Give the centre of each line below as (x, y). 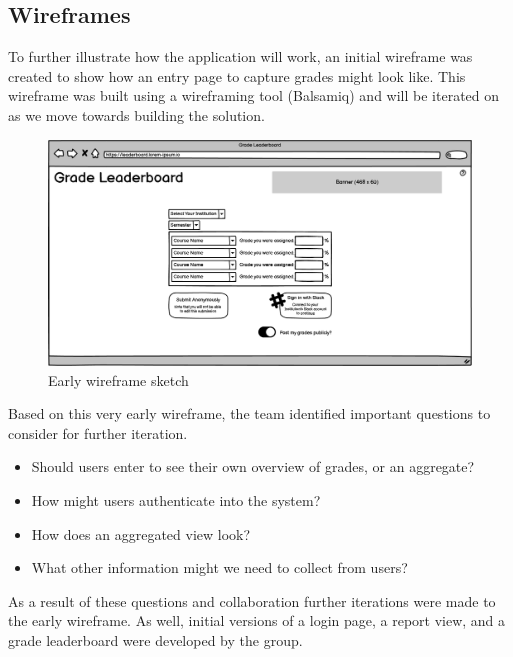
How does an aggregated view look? (141, 533)
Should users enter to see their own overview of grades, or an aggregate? (253, 466)
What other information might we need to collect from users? (219, 567)
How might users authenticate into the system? (176, 500)
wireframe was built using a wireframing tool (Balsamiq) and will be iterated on (254, 95)
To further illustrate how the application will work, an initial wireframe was (240, 56)
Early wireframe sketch (118, 379)
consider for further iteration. (98, 432)
